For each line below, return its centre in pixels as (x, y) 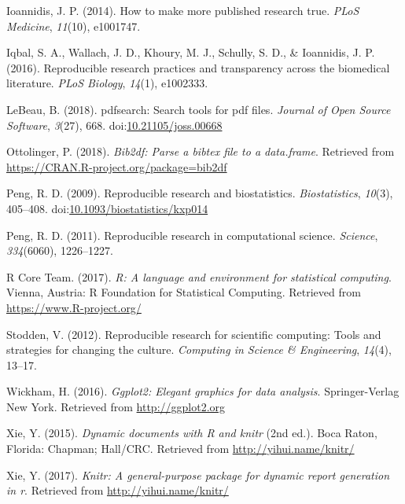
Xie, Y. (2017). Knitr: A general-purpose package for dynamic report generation (198, 475)
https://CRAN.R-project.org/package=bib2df (117, 166)
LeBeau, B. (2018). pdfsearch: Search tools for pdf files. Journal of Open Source (199, 109)
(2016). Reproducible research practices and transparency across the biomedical (198, 67)
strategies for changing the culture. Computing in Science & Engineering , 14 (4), (199, 349)
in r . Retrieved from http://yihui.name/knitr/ (118, 490)
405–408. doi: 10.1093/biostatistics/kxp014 (107, 208)
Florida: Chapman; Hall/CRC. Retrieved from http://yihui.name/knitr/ (180, 449)
